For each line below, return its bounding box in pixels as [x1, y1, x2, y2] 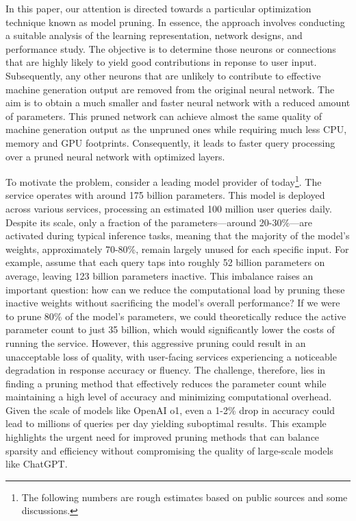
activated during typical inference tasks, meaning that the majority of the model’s [5, 228, 350, 243]
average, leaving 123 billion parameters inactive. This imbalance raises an [5, 268, 314, 282]
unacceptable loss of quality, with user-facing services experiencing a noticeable [5, 349, 337, 363]
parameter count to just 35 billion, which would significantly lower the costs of [5, 322, 335, 337]
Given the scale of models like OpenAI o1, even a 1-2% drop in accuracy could [5, 402, 335, 417]
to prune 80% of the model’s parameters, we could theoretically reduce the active [5, 308, 346, 323]
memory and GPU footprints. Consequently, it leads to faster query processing [5, 135, 335, 149]
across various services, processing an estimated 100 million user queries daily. [5, 201, 332, 215]
